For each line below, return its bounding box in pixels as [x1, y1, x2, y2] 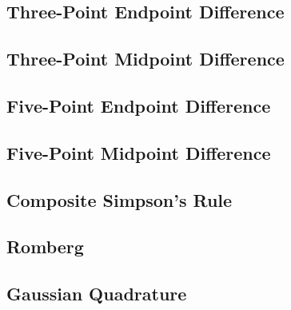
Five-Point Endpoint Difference [6, 93, 271, 117]
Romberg [6, 234, 84, 259]
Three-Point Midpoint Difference [6, 46, 285, 71]
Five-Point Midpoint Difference [6, 140, 271, 165]
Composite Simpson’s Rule [6, 187, 233, 212]
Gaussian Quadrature [6, 281, 187, 306]
